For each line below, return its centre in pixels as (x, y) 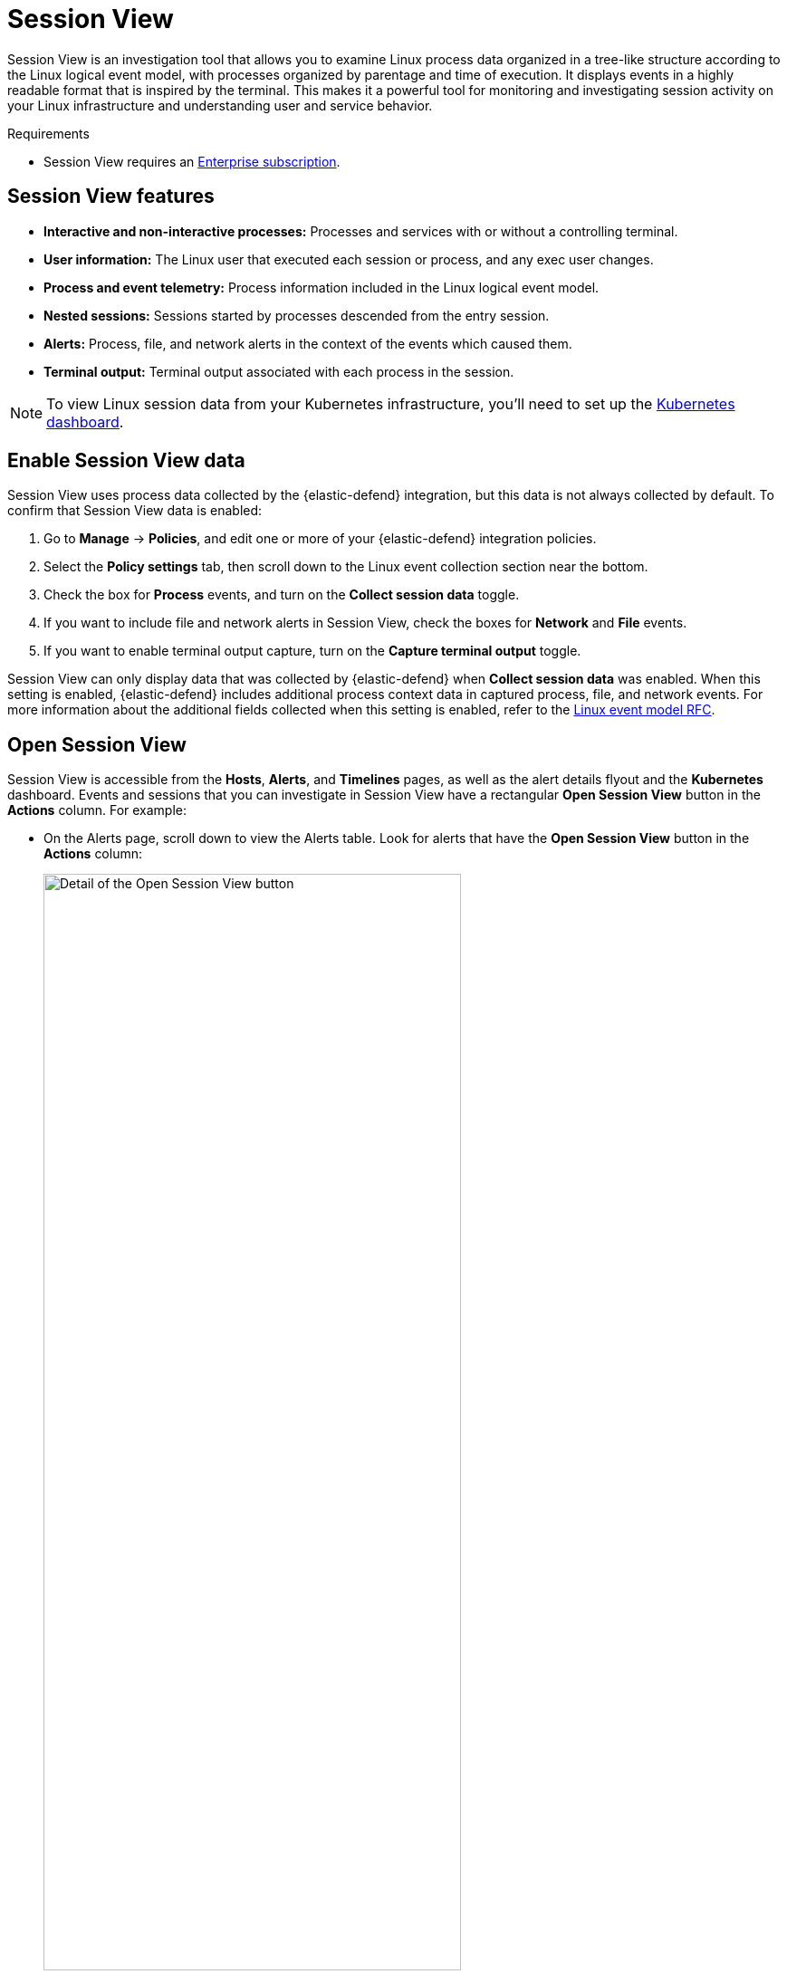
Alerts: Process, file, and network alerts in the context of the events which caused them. (308, 343)
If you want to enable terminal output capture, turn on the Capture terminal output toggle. (312, 651)
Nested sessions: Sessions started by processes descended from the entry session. (297, 315)
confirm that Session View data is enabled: (135, 511)
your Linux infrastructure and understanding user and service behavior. (220, 105)
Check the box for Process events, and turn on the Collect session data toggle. (282, 595)
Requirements (48, 133)
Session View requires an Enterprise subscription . (192, 161)
